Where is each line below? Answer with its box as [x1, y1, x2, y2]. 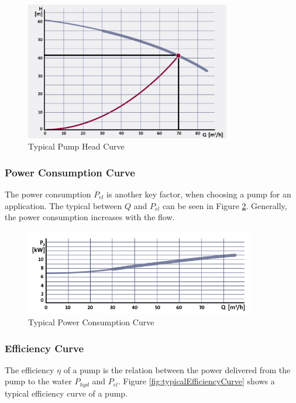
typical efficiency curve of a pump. [5, 387, 128, 399]
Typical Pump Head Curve [28, 140, 125, 152]
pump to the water [5, 375, 72, 387]
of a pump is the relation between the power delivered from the [63, 363, 291, 376]
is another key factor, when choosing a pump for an [106, 188, 291, 200]
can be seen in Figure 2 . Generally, [162, 199, 287, 211]
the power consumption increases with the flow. [5, 211, 175, 223]
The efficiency [5, 363, 54, 376]
